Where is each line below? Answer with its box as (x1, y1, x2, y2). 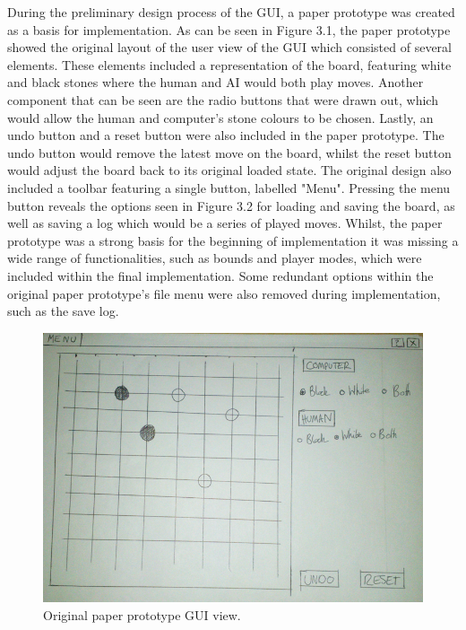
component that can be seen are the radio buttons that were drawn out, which (7, 90, 438, 109)
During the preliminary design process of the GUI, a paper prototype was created (7, 3, 455, 21)
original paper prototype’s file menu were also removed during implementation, (7, 284, 441, 302)
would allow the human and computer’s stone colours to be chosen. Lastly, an (7, 108, 434, 127)
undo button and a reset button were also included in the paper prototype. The (7, 126, 444, 144)
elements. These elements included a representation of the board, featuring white (7, 55, 452, 74)
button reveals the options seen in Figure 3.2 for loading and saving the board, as (7, 196, 455, 214)
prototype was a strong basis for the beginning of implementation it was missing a (7, 231, 459, 249)
